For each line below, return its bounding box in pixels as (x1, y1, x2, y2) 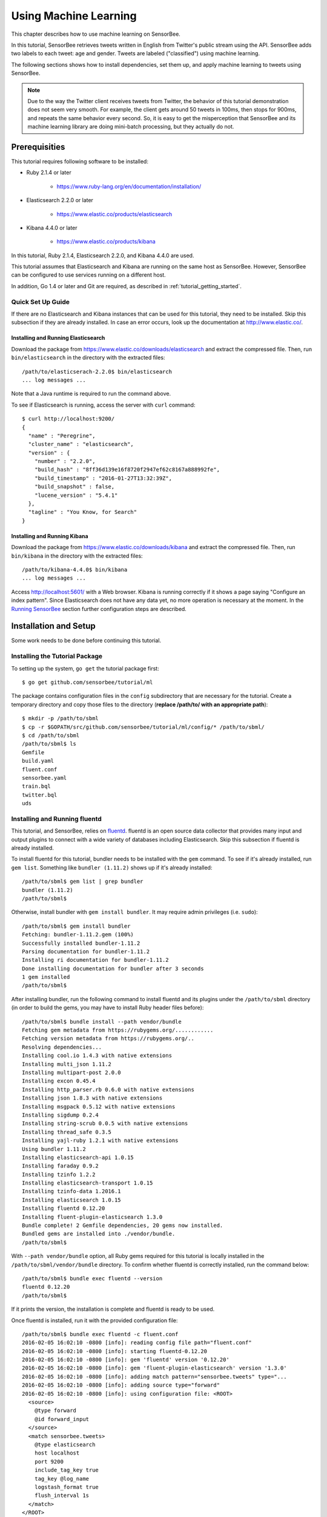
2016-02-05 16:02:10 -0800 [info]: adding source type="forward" (22, 1382, 220, 1389)
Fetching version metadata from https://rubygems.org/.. (22, 1035, 195, 1042)
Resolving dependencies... (22, 1044, 102, 1050)
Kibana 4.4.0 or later (26, 224, 78, 231)
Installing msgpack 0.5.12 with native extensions (22, 1103, 176, 1110)
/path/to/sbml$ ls (22, 740, 77, 748)
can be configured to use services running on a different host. (11, 271, 166, 279)
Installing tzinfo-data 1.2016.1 (22, 1188, 121, 1195)
